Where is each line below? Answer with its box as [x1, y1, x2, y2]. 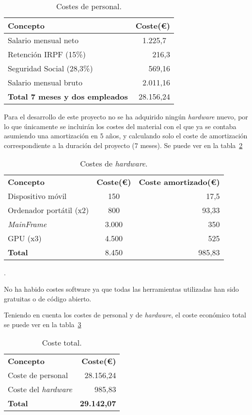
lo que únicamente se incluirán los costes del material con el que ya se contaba [4, 121, 236, 131]
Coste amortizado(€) [139, 176, 220, 188]
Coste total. [42, 337, 82, 349]
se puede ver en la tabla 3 [4, 319, 81, 329]
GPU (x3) [8, 232, 42, 244]
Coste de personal [8, 369, 68, 381]
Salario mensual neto [8, 34, 79, 46]
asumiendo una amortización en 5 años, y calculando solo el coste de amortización [4, 131, 248, 141]
